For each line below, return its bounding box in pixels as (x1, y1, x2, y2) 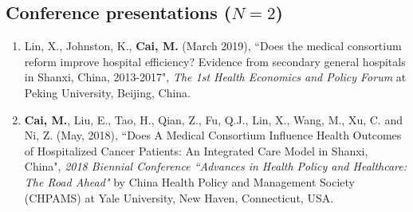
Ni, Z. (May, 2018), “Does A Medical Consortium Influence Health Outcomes (24, 127, 402, 143)
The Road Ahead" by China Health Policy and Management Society (24, 173, 355, 190)
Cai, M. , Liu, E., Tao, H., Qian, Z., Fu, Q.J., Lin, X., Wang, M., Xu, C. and (24, 111, 403, 128)
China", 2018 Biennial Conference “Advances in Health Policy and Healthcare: (24, 158, 407, 175)
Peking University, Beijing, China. (24, 84, 191, 100)
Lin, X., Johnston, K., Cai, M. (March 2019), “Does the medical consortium (24, 37, 402, 54)
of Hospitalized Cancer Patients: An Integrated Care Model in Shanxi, (24, 142, 368, 159)
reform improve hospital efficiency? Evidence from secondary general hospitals (24, 53, 406, 69)
